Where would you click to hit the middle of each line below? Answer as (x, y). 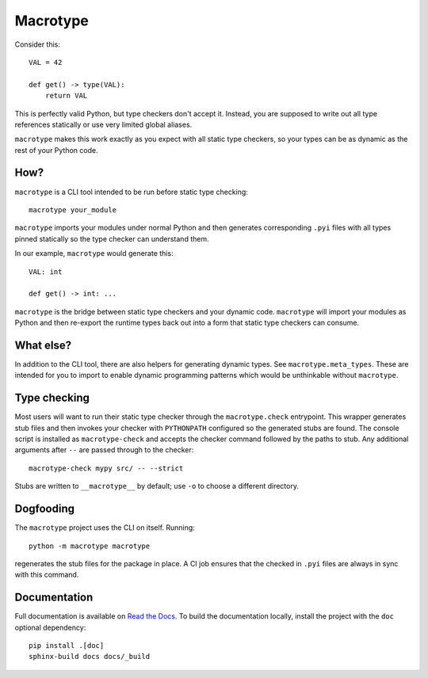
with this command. (47, 575)
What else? (43, 345)
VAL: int (46, 272)
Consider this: (38, 44)
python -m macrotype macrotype (90, 546)
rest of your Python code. (56, 150)
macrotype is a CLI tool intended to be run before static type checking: (132, 192)
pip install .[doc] (67, 646)
